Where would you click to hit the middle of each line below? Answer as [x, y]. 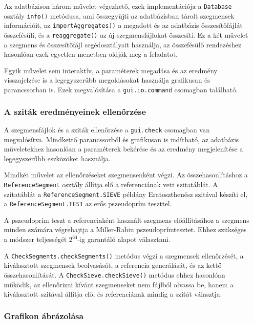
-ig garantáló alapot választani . [124, 239]
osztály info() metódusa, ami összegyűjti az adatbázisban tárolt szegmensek [119, 15]
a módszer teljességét [35, 239]
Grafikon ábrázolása [44, 315]
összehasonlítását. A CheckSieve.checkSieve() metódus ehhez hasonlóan [115, 274]
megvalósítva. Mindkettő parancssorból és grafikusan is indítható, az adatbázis [121, 139]
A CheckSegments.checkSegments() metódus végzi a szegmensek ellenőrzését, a [124, 255]
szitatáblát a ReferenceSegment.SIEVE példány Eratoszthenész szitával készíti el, [126, 194]
